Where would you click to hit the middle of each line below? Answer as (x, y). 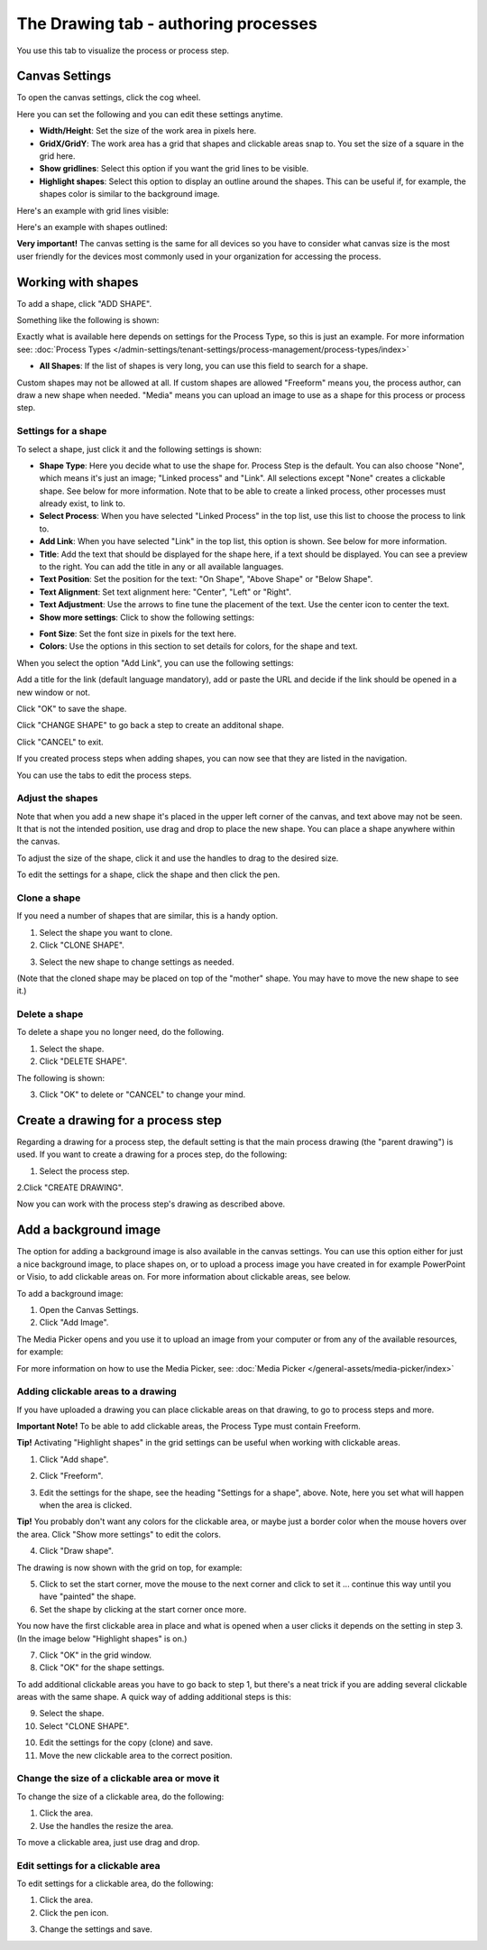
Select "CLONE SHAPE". (84, 1726)
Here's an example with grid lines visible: (93, 210)
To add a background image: (70, 1293)
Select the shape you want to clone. (106, 932)
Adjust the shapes (57, 799)
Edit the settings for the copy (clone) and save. (126, 1742)
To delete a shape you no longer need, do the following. (120, 1032)
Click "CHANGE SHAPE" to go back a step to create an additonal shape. (150, 725)
